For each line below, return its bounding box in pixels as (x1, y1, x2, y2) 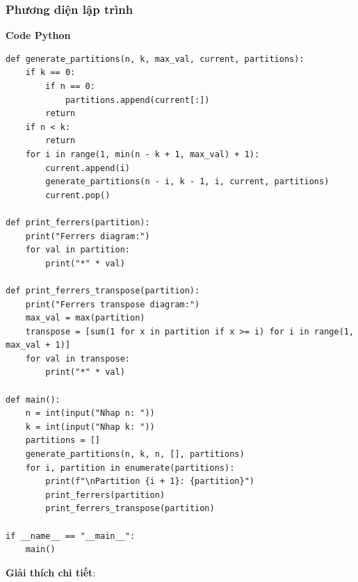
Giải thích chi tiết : (6, 565, 96, 579)
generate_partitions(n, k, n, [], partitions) (25, 449, 245, 460)
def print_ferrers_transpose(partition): (6, 285, 200, 296)
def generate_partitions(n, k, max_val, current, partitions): (6, 54, 304, 64)
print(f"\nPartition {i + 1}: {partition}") (45, 476, 254, 487)
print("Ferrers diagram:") (25, 231, 150, 241)
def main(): (6, 394, 60, 405)
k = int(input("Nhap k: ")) (25, 421, 155, 432)
